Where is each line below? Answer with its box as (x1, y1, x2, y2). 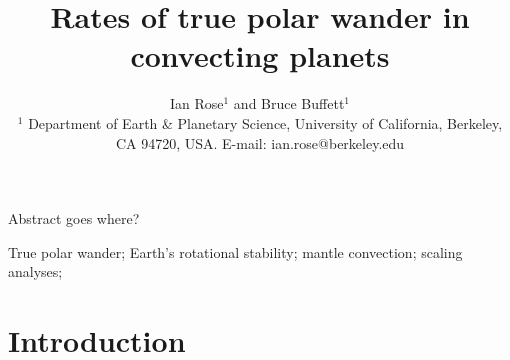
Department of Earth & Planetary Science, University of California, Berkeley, (28, 112, 503, 133)
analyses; (8, 261, 63, 282)
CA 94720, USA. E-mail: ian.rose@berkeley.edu (115, 132, 405, 153)
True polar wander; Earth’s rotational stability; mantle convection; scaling (8, 241, 463, 262)
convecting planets (130, 35, 390, 76)
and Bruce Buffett (233, 93, 345, 114)
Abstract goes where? (8, 208, 140, 229)
